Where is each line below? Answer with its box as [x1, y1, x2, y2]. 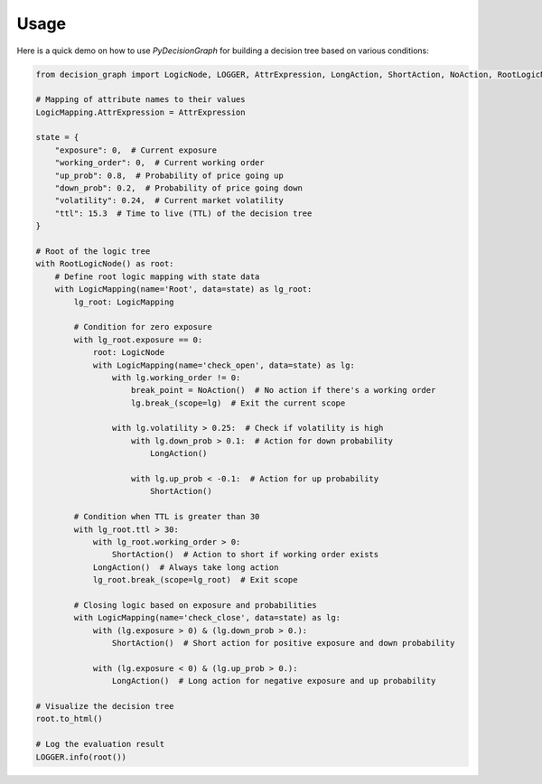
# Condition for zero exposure [73, 322, 212, 332]
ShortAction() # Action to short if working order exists [111, 549, 379, 560]
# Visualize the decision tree [35, 701, 175, 712]
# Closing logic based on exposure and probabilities [73, 600, 317, 610]
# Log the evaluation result [35, 739, 165, 750]
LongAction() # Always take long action [92, 562, 279, 573]
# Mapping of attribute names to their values [35, 95, 246, 105]
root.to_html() [35, 714, 103, 724]
